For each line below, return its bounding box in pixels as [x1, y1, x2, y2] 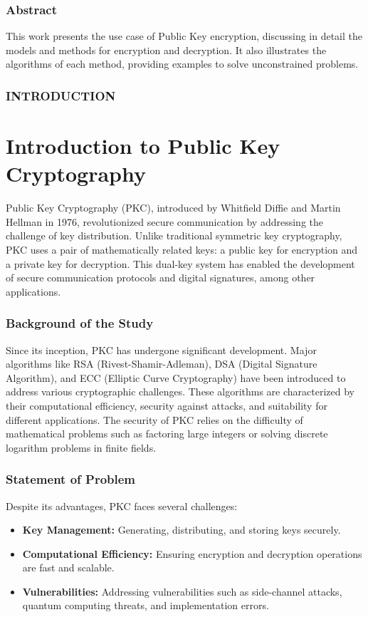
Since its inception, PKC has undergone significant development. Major [6, 342, 317, 357]
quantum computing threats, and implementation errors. [22, 598, 269, 613]
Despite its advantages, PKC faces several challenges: [6, 498, 238, 513]
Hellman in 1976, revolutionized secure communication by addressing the [6, 214, 324, 229]
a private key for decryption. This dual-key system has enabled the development [6, 256, 355, 271]
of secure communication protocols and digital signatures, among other [6, 270, 315, 285]
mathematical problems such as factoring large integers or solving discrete [6, 426, 328, 441]
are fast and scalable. [22, 560, 115, 575]
